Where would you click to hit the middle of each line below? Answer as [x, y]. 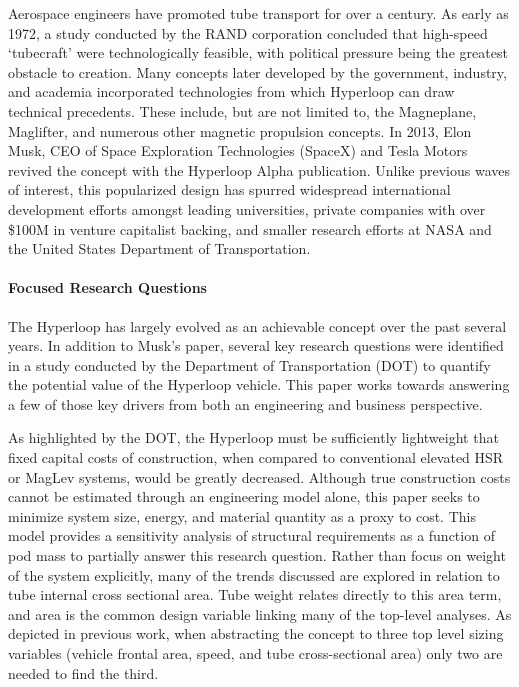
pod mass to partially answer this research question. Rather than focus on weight [257, 555]
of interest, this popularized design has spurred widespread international [229, 189]
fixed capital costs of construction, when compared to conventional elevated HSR [256, 457]
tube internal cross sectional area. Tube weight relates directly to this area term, [255, 594]
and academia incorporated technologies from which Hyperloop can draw [231, 91]
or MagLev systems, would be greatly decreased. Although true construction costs [259, 476]
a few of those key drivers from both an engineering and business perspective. [245, 403]
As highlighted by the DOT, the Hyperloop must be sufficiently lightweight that [253, 437]
